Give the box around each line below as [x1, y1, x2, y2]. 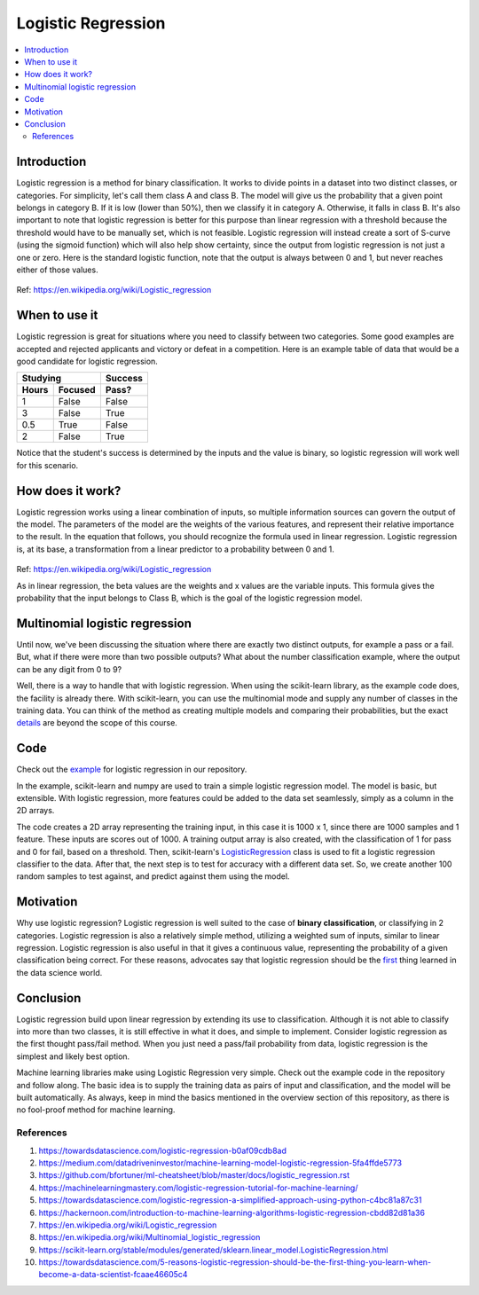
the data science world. [16, 967, 103, 977]
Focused [58, 384, 97, 396]
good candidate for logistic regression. [16, 356, 159, 366]
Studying [21, 373, 62, 385]
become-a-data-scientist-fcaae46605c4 [38, 1269, 188, 1280]
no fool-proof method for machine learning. [16, 1104, 176, 1115]
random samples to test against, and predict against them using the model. [16, 871, 290, 882]
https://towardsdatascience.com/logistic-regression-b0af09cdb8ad [38, 1145, 287, 1156]
